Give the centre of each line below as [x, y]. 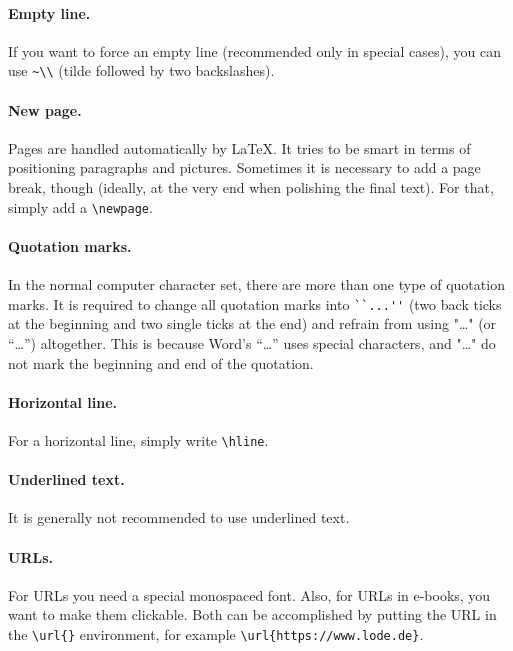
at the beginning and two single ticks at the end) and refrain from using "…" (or [252, 323]
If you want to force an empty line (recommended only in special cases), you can [254, 50]
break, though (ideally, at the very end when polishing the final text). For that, [251, 187]
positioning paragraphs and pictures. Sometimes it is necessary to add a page [244, 167]
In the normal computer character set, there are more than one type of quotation [256, 284]
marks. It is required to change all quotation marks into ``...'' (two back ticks [255, 303]
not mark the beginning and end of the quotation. [161, 362]
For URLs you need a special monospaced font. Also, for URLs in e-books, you [249, 594]
